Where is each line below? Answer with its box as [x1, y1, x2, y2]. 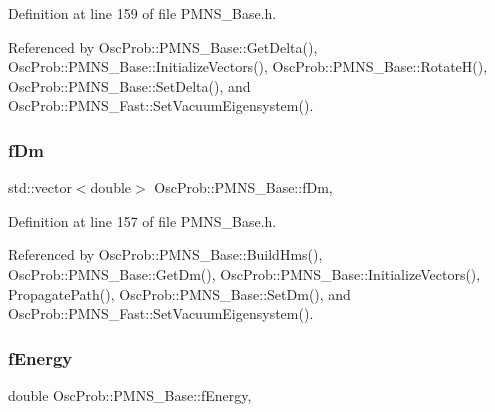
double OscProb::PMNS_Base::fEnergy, [8, 384, 252, 405]
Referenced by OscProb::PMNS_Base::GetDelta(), [8, 36, 318, 57]
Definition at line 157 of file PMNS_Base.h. [8, 210, 277, 231]
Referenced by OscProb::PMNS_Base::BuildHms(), [8, 244, 323, 265]
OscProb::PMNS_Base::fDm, [154, 177, 333, 198]
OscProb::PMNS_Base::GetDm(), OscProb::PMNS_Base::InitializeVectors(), [8, 263, 481, 284]
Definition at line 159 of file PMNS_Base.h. [8, 3, 277, 23]
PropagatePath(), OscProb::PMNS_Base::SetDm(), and [8, 283, 351, 304]
